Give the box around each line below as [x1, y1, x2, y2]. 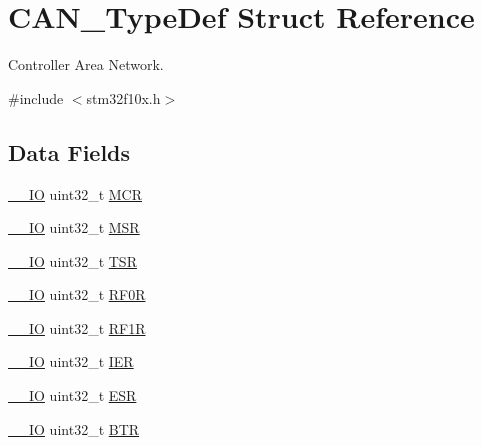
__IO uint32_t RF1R [8, 317, 146, 338]
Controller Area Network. [8, 54, 164, 75]
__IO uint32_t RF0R [8, 284, 146, 305]
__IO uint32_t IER [8, 351, 134, 372]
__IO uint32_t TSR [8, 250, 137, 271]
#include [8, 87, 64, 108]
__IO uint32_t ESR [8, 385, 137, 406]
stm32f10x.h [86, 87, 161, 108]
